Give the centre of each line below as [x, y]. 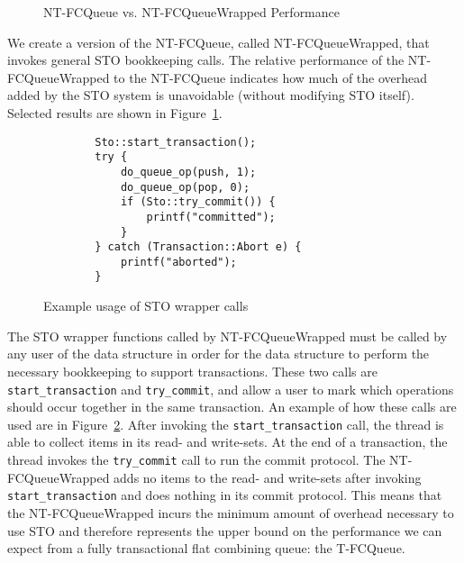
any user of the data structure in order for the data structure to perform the [218, 354]
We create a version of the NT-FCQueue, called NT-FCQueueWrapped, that [218, 42]
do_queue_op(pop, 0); [185, 187]
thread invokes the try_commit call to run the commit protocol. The [196, 459]
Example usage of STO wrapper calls [146, 306]
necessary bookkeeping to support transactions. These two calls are [192, 371]
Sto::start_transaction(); [176, 142]
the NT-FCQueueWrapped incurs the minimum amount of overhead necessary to [231, 512]
